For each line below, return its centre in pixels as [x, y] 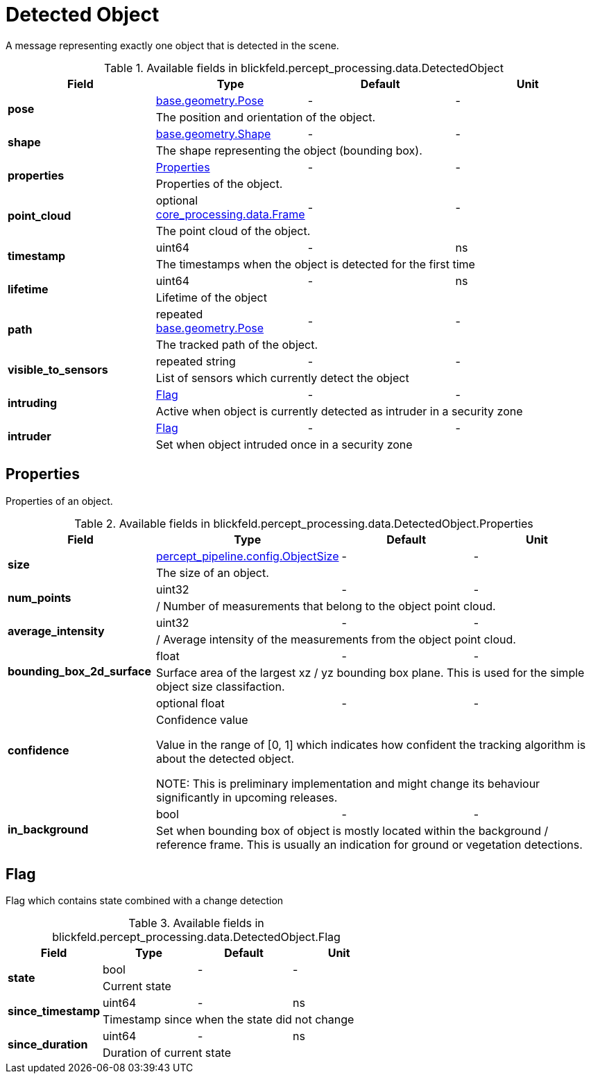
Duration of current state [167, 1053]
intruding [33, 403]
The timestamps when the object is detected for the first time [315, 264]
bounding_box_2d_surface [80, 671]
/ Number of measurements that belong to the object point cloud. [326, 606]
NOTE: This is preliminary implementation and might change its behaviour [348, 783]
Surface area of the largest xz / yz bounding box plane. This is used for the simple [370, 672]
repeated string [196, 361]
